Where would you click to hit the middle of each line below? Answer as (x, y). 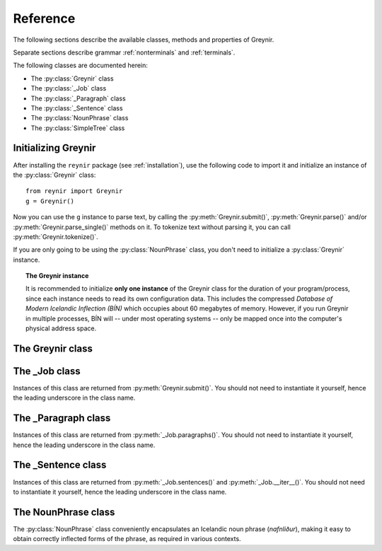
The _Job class (47, 371)
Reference (44, 18)
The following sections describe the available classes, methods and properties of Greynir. (144, 40)
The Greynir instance (57, 276)
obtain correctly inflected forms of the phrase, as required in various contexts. (127, 539)
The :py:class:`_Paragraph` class (79, 98)
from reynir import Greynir (74, 191)
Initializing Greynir (54, 148)
